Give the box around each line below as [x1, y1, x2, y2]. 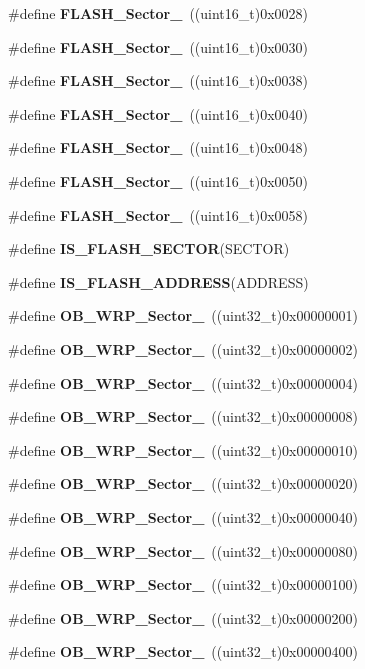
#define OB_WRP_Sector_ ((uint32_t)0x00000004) [8, 372, 358, 393]
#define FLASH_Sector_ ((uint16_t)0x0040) [8, 103, 309, 124]
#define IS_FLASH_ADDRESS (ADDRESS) [8, 271, 309, 292]
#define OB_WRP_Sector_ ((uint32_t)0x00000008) [8, 406, 358, 427]
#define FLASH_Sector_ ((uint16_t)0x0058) [8, 204, 309, 225]
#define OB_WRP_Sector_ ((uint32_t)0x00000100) [8, 574, 358, 595]
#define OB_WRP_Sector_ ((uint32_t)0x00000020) [8, 473, 358, 494]
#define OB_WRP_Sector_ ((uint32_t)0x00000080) [8, 540, 358, 561]
